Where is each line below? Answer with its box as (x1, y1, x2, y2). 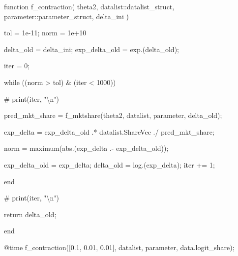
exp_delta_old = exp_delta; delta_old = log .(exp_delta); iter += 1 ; (4, 159, 215, 170)
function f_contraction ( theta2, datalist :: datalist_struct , (4, 1, 175, 11)
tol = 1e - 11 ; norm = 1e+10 (4, 28, 87, 38)
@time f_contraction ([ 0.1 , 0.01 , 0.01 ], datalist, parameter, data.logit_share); (4, 242, 235, 252)
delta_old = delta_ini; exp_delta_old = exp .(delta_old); (4, 44, 179, 54)
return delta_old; (4, 209, 57, 219)
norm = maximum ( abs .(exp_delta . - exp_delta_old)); (4, 143, 169, 153)
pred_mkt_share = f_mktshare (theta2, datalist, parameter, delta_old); (4, 110, 222, 120)
